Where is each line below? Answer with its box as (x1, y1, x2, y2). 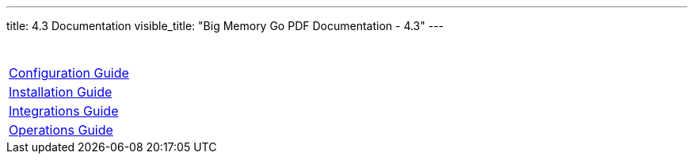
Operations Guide (9, 122, 113, 138)
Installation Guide (9, 84, 112, 100)
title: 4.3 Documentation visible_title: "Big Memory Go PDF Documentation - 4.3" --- (6, 19, 444, 32)
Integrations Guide (9, 103, 119, 119)
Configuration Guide (9, 65, 129, 81)
